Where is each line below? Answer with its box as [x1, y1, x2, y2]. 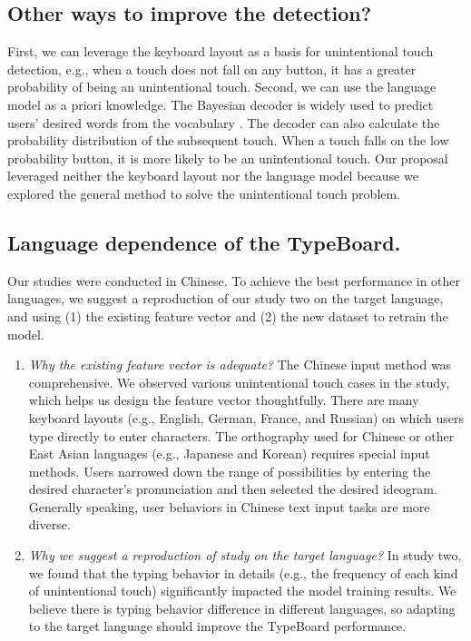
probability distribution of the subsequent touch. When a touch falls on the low [7, 131, 449, 150]
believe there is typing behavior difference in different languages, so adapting [28, 598, 456, 617]
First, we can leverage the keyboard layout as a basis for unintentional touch [7, 42, 434, 61]
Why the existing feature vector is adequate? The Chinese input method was [28, 355, 452, 374]
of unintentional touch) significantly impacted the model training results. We [28, 581, 456, 600]
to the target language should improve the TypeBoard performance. [28, 616, 407, 636]
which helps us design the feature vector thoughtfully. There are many [28, 390, 419, 409]
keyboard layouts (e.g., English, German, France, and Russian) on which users [28, 408, 465, 427]
